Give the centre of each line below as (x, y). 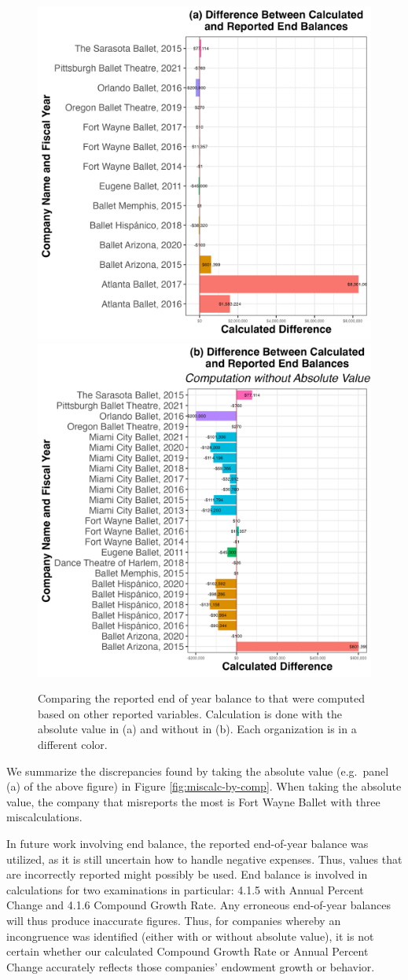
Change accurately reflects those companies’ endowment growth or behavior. (191, 966)
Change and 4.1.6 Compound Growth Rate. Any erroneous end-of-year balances (199, 905)
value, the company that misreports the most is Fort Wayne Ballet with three (193, 801)
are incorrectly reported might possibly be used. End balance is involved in (187, 874)
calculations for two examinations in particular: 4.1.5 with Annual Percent (185, 889)
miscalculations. (44, 817)
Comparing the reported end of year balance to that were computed (201, 698)
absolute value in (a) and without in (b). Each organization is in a (197, 729)
